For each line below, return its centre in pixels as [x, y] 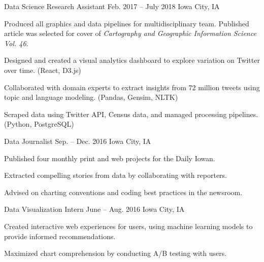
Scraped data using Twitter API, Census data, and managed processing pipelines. [131, 114]
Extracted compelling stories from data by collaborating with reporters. [116, 175]
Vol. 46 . [16, 43]
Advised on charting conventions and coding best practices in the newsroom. [123, 192]
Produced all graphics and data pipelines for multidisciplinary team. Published [127, 23]
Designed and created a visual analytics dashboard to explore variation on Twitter [132, 60]
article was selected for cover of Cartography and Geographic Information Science [130, 33]
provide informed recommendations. [60, 236]
